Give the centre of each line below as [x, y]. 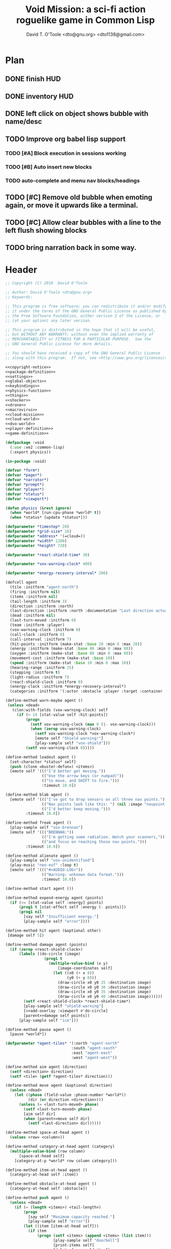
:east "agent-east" [92, 1053]
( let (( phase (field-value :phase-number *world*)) [70, 1095]
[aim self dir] [40, 1114]
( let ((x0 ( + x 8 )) [74, 973]
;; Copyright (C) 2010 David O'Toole [46, 283]
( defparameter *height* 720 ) [36, 546]
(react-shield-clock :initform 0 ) [46, 682]
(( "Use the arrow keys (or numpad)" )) [83, 776]
